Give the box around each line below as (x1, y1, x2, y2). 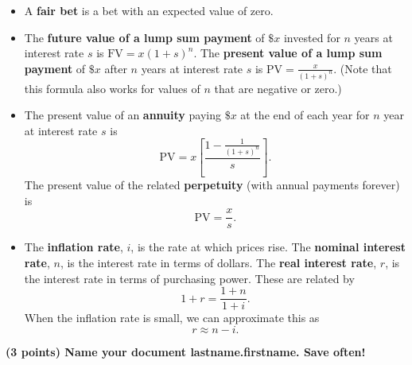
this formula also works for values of (24, 80, 200, 96)
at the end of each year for (240, 107, 370, 123)
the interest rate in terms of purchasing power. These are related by (24, 270, 355, 286)
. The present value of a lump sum (193, 45, 383, 61)
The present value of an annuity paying (24, 107, 221, 123)
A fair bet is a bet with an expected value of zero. (24, 2, 274, 18)
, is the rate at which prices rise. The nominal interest (130, 239, 406, 255)
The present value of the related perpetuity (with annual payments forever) (24, 177, 400, 193)
